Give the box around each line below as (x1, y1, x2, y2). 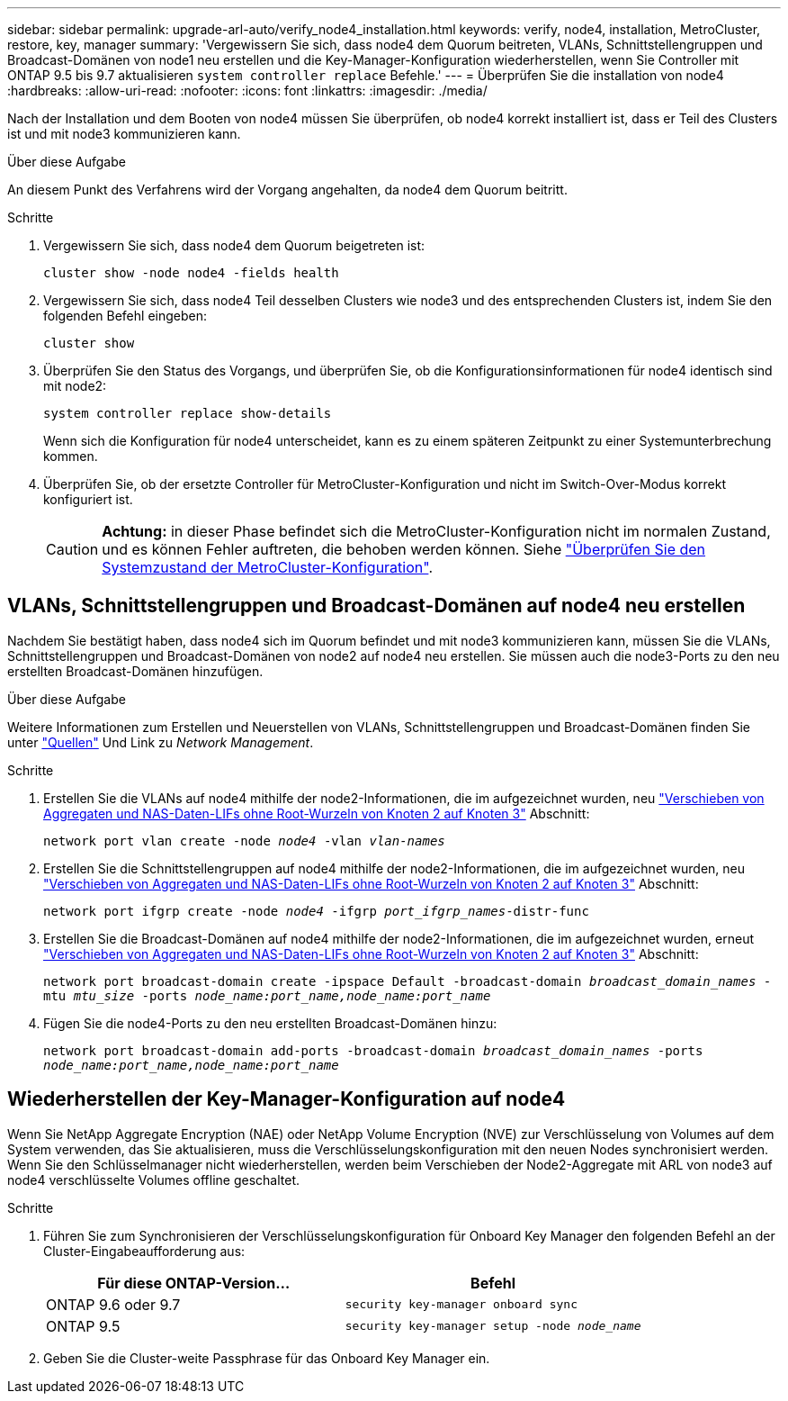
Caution (46, 540, 99, 558)
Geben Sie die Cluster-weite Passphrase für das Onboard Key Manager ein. (43, 1350, 490, 1366)
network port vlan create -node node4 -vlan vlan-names (43, 833, 445, 848)
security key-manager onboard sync (345, 1297, 578, 1312)
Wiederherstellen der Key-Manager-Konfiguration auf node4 (7, 1088, 566, 1111)
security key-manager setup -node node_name (345, 1319, 641, 1333)
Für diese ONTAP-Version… (97, 1273, 291, 1292)
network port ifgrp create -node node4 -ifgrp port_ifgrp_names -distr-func (43, 903, 589, 918)
